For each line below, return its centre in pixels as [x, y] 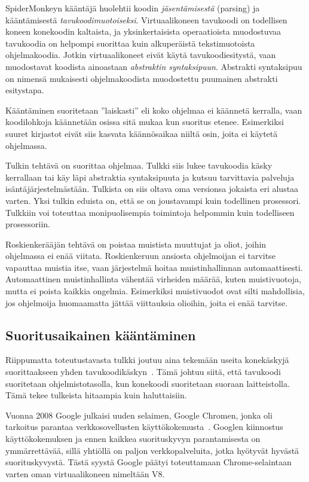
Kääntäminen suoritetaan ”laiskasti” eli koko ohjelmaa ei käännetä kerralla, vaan [154, 110]
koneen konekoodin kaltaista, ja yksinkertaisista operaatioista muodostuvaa [143, 31]
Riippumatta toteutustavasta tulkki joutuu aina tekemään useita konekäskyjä [147, 360]
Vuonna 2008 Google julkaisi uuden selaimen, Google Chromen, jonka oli [139, 415]
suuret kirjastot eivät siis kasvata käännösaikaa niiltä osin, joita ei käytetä [142, 133]
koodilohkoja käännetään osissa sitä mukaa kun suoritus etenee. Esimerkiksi [145, 122]
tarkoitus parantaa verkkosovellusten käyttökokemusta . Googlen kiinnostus [144, 427]
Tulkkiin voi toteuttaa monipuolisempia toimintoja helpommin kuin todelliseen [150, 212]
